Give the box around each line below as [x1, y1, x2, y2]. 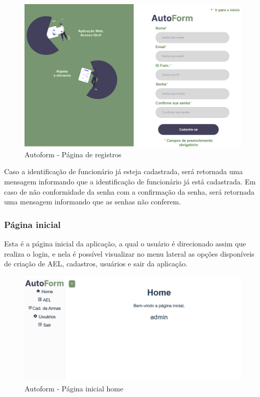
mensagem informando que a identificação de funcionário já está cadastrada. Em [4, 176, 256, 186]
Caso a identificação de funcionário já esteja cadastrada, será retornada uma [4, 166, 243, 177]
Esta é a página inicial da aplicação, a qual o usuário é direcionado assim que [4, 238, 246, 248]
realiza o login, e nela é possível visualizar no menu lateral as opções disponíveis [4, 248, 254, 259]
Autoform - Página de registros [25, 149, 122, 159]
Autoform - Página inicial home [25, 383, 124, 393]
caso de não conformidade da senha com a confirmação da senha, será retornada [4, 186, 255, 197]
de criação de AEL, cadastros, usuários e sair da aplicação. [4, 258, 188, 269]
